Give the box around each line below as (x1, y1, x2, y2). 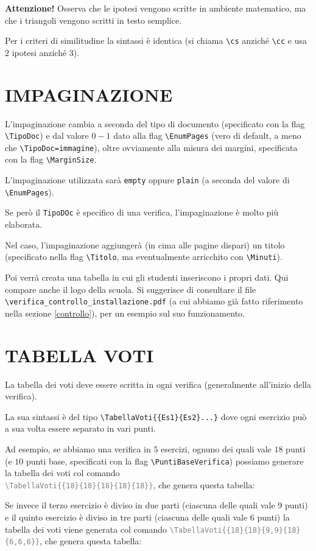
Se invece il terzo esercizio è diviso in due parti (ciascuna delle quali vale (5, 499, 275, 511)
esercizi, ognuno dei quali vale (161, 442, 272, 455)
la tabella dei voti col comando (5, 466, 120, 479)
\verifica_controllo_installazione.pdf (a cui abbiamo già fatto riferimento (5, 295, 303, 307)
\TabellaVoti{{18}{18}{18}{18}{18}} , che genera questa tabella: (5, 478, 255, 491)
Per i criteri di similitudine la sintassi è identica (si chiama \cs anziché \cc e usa (5, 34, 307, 47)
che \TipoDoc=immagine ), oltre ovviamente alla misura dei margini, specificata (5, 141, 298, 153)
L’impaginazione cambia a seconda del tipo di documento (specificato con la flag (5, 117, 305, 130)
